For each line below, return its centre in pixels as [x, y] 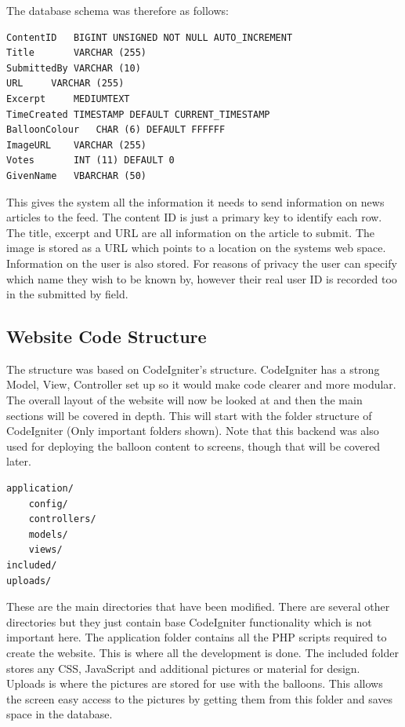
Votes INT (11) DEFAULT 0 [90, 161]
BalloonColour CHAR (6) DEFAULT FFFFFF [116, 130]
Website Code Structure [107, 336]
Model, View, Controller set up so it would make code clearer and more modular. [201, 384]
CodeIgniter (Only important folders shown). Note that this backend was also [193, 431]
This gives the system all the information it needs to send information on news [195, 201]
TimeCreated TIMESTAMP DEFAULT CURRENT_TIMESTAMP [138, 114]
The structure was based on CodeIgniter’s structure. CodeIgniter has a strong [193, 369]
